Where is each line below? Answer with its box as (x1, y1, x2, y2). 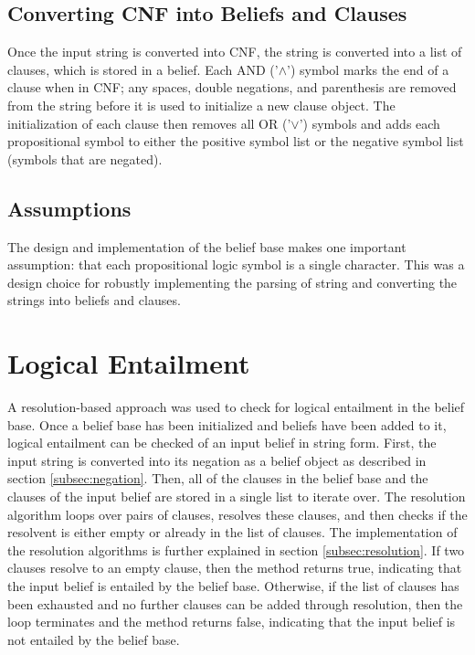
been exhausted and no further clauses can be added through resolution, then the (7, 594, 463, 613)
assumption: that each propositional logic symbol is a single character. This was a (7, 255, 465, 274)
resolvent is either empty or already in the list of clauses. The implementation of (7, 523, 458, 542)
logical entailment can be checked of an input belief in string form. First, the (7, 433, 437, 452)
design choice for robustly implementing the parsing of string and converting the (7, 272, 458, 291)
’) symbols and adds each (299, 113, 440, 132)
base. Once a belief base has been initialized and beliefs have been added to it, (7, 415, 447, 434)
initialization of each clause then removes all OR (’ (7, 113, 291, 132)
